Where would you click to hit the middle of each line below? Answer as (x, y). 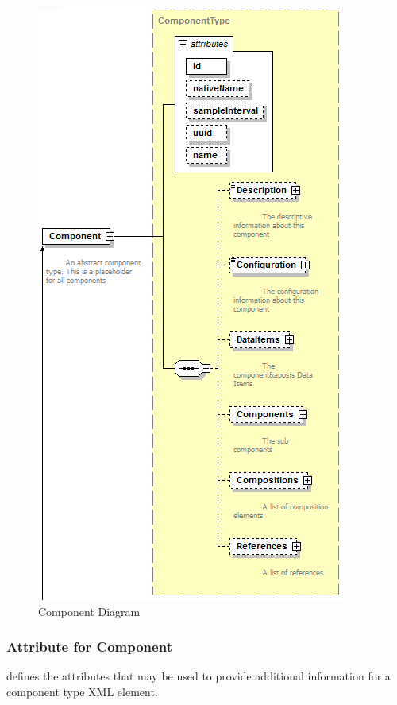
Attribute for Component (89, 647)
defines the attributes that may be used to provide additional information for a (198, 676)
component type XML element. (82, 691)
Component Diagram (89, 611)
